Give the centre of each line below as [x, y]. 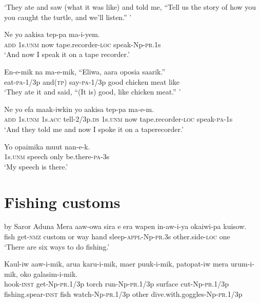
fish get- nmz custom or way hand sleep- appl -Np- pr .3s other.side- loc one [117, 236]
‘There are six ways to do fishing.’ [57, 246]
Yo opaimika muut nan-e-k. [47, 146]
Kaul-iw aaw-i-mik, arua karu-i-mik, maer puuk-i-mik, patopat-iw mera [116, 264]
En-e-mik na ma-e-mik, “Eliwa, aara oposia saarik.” [85, 71]
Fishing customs [62, 202]
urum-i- [242, 264]
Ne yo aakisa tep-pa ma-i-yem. [52, 34]
